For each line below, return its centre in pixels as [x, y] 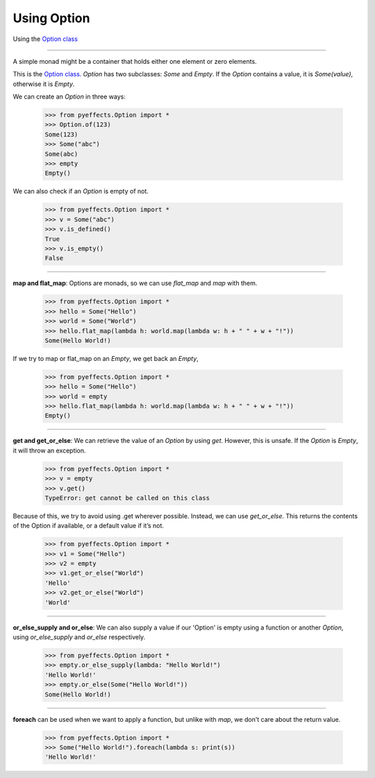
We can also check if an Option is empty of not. [81, 192]
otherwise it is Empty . [44, 84]
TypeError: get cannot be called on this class [127, 498]
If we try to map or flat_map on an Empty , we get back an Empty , [106, 358]
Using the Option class [45, 39]
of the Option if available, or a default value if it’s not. [89, 526]
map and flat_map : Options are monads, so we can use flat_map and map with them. [135, 283]
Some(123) [61, 134]
